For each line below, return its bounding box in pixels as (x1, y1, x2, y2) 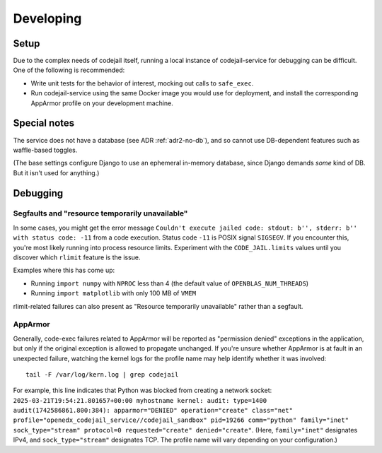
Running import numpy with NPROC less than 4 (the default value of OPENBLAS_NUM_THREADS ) (30, 279, 309, 288)
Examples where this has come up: (13, 266, 115, 275)
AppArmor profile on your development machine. (30, 99, 173, 107)
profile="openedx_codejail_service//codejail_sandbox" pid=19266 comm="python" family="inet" (13, 416, 349, 424)
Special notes (13, 117, 75, 129)
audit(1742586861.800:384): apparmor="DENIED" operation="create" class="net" (13, 406, 294, 415)
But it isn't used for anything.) (13, 168, 100, 177)
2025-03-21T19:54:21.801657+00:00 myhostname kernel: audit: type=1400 (13, 396, 267, 404)
